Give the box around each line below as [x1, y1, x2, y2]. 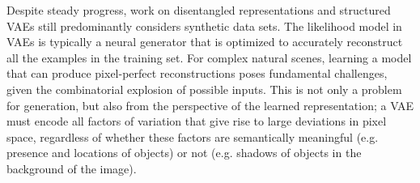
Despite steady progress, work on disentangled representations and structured [6, 2, 391, 18]
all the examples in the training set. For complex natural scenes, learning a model [6, 49, 412, 66]
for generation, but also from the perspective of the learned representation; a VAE [6, 96, 414, 113]
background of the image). [6, 160, 137, 177]
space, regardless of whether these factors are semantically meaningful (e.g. [6, 128, 379, 145]
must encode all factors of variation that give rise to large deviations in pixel [6, 113, 387, 130]
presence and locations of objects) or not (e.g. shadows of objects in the [6, 144, 362, 161]
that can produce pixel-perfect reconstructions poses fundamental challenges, [6, 65, 388, 82]
